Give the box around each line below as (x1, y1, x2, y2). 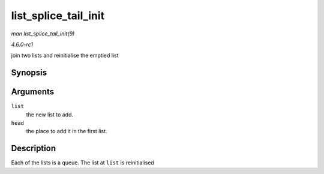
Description (11, 143, 56, 154)
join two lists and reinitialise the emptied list (11, 52, 119, 59)
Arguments (11, 87, 55, 97)
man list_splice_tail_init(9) (11, 30, 75, 37)
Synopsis (11, 68, 47, 78)
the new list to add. (26, 111, 74, 118)
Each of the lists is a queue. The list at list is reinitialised (11, 159, 154, 166)
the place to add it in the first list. (26, 128, 107, 135)
